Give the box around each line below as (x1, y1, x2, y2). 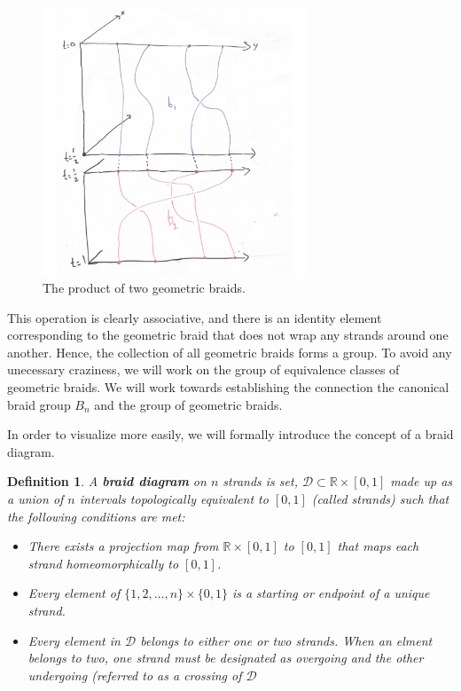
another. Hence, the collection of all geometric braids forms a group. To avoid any (7, 342, 452, 361)
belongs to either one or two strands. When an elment (140, 631, 433, 649)
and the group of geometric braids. (94, 395, 283, 413)
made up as (390, 472, 453, 491)
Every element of (27, 584, 121, 602)
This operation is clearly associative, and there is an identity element (7, 308, 382, 326)
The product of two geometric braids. (43, 279, 246, 296)
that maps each (337, 537, 419, 555)
